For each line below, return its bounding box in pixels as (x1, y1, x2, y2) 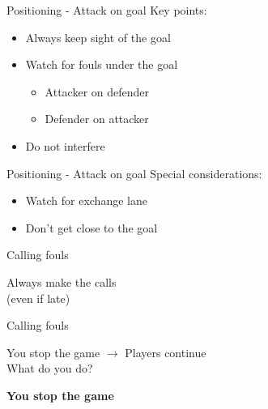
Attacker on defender (45, 83, 150, 100)
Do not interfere (25, 137, 105, 154)
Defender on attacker (45, 110, 149, 127)
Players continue (125, 343, 206, 360)
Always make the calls (6, 273, 117, 290)
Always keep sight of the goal (25, 28, 171, 45)
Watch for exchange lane (25, 192, 147, 209)
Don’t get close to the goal (25, 219, 158, 236)
